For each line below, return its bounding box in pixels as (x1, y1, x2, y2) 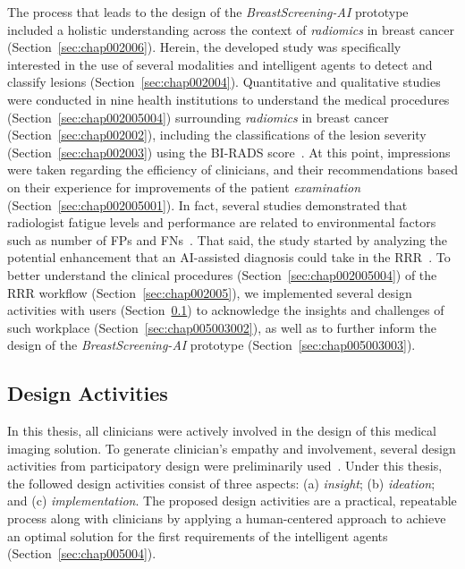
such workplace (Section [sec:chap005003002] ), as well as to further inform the (7, 318, 436, 336)
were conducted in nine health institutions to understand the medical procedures (7, 89, 450, 108)
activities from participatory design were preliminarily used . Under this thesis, (7, 456, 443, 475)
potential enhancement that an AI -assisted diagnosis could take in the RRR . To (7, 248, 451, 267)
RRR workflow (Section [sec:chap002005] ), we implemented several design (7, 283, 412, 301)
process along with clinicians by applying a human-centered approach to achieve (7, 509, 446, 528)
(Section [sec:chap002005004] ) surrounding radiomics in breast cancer (7, 107, 389, 126)
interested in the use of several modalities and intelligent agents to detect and (7, 55, 433, 73)
